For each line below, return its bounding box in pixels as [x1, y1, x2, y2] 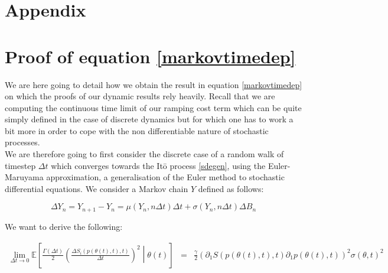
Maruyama [5, 171, 44, 183]
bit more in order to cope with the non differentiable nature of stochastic [5, 124, 269, 136]
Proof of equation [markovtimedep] [5, 44, 296, 68]
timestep [5, 159, 36, 171]
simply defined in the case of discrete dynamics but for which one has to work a [5, 113, 294, 125]
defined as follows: [198, 182, 264, 194]
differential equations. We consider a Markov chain [5, 182, 188, 194]
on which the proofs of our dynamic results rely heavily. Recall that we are [5, 90, 275, 102]
